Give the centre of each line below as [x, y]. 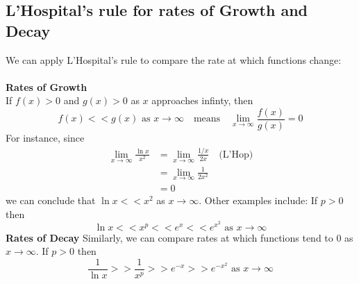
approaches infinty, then [202, 100]
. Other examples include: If [258, 200]
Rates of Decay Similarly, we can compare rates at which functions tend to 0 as [179, 237]
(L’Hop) [236, 154]
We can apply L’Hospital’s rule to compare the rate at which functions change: [174, 59]
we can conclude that [51, 200]
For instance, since [45, 138]
